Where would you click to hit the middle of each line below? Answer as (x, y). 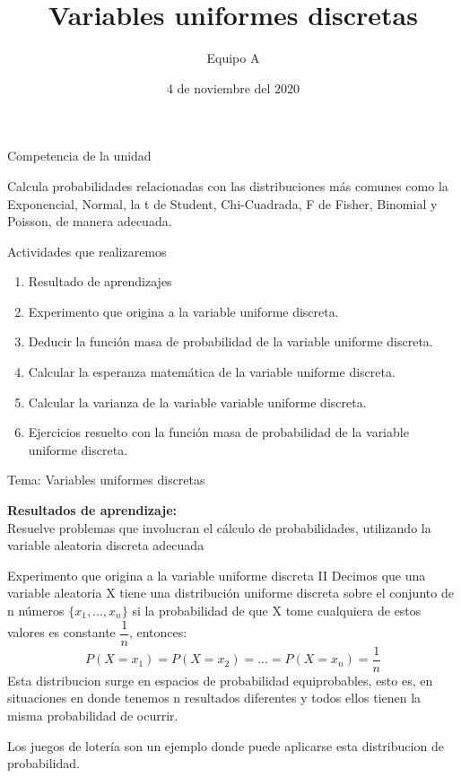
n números (36, 610)
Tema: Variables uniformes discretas (106, 480)
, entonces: (158, 632)
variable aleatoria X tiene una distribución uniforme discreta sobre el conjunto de (230, 593)
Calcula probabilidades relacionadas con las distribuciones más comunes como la (228, 185)
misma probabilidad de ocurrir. (93, 715)
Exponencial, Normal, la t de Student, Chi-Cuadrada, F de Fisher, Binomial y (222, 203)
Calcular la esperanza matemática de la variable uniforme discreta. (212, 372)
